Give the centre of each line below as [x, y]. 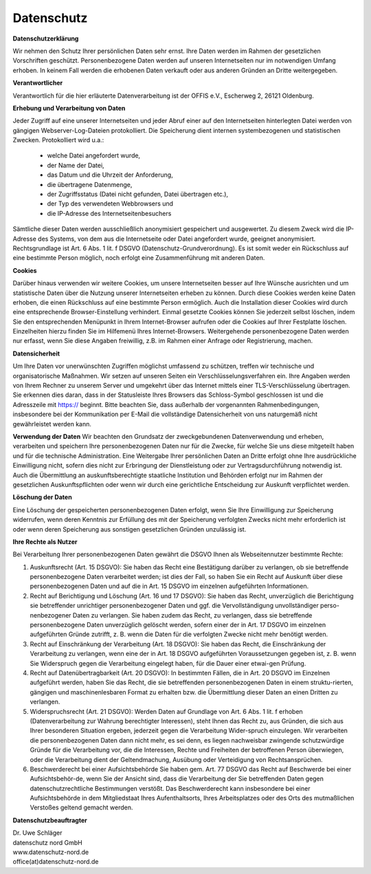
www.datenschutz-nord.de [51, 852]
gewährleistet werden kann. [52, 424]
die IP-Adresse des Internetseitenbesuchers [109, 213]
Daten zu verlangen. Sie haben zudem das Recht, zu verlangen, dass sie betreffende [192, 615]
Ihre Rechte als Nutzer [45, 542]
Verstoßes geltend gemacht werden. [81, 807]
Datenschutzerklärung [46, 39]
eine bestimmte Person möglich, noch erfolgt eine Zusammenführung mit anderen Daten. [139, 258]
